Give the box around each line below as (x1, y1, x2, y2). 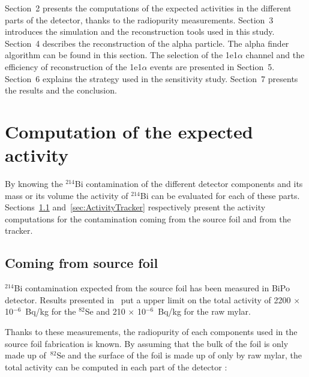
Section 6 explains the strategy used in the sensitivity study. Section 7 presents (5, 72, 298, 85)
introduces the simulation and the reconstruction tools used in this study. (5, 25, 275, 38)
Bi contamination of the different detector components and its (74, 177, 303, 190)
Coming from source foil (5, 254, 158, 272)
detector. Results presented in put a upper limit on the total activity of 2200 (5, 293, 291, 306)
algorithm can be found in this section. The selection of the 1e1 (5, 49, 238, 61)
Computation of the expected (5, 119, 253, 143)
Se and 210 (85, 305, 125, 318)
